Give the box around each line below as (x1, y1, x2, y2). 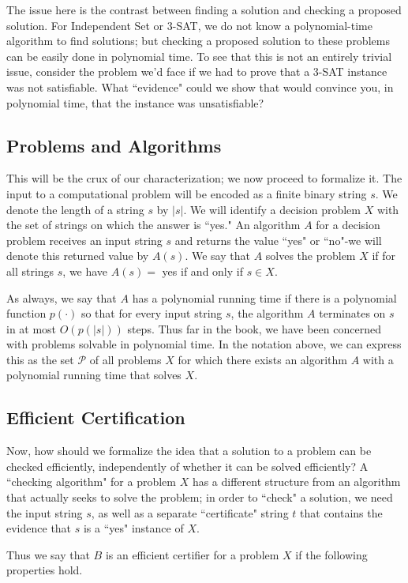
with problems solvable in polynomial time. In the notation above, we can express (6, 336, 402, 352)
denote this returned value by (6, 247, 149, 264)
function (6, 305, 47, 322)
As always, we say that (6, 289, 117, 306)
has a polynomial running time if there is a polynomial (132, 289, 397, 306)
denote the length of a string (6, 201, 144, 217)
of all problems (89, 351, 162, 367)
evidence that (6, 520, 72, 536)
